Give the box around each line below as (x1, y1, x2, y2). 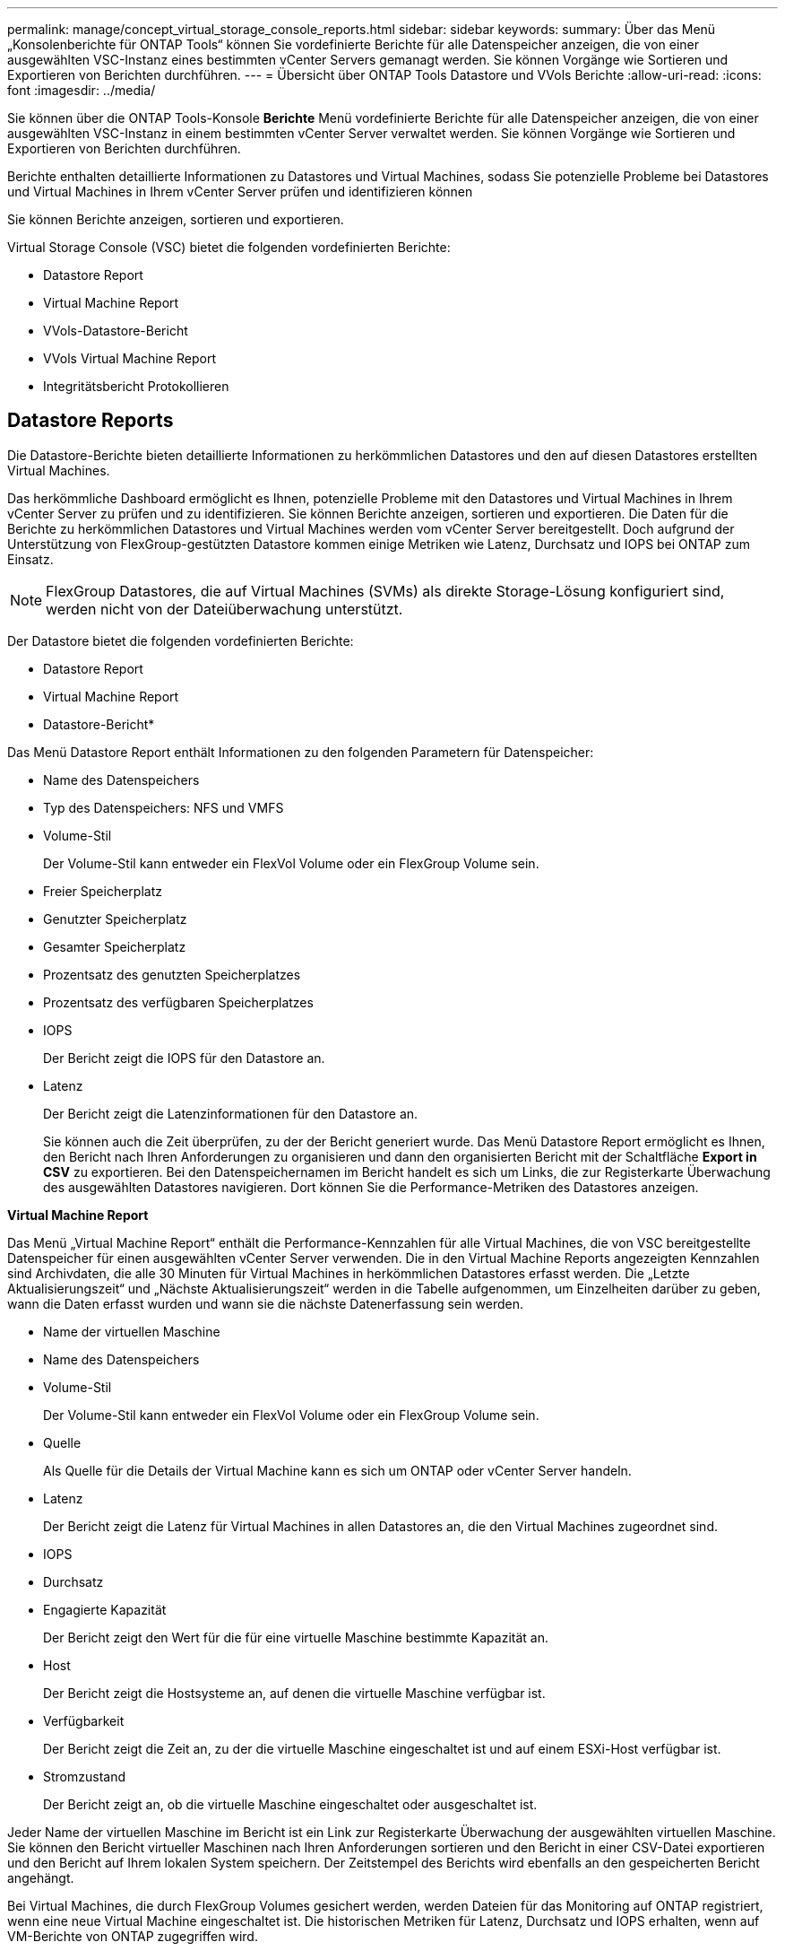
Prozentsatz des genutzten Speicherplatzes (43, 966, 301, 982)
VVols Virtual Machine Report (43, 351, 217, 366)
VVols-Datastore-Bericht (43, 323, 188, 338)
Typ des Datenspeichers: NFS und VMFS (43, 799, 284, 815)
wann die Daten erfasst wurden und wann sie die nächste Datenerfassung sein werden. (7, 1295, 524, 1311)
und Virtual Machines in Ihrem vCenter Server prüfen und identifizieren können (7, 184, 473, 199)
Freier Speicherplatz (43, 883, 162, 899)
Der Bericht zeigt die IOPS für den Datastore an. (43, 1050, 325, 1066)
